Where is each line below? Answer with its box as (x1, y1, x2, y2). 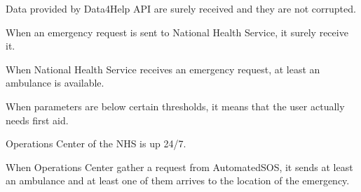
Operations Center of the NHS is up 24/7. (6, 136, 186, 151)
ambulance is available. (6, 75, 104, 90)
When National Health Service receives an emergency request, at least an (6, 61, 320, 76)
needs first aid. (6, 112, 69, 127)
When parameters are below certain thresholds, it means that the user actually (6, 98, 345, 113)
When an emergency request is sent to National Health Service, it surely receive (6, 24, 348, 39)
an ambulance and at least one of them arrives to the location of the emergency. (6, 173, 350, 188)
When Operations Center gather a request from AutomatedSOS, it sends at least (6, 159, 353, 174)
